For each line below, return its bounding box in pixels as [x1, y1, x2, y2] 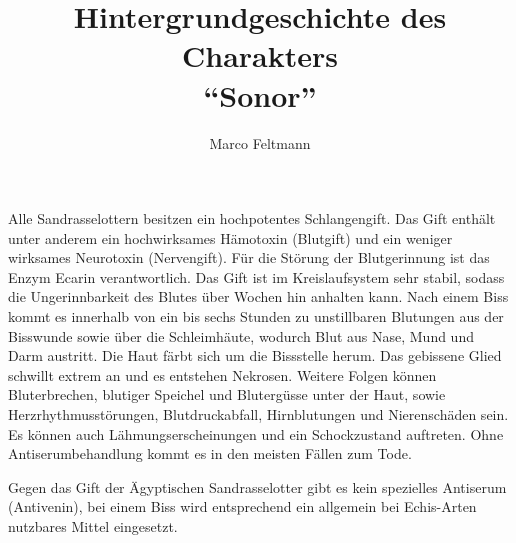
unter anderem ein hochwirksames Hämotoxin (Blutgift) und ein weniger [8, 227, 453, 248]
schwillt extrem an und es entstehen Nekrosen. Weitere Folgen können [8, 364, 437, 385]
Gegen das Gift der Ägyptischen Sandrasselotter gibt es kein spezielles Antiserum [8, 476, 507, 497]
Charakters [182, 35, 338, 76]
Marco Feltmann [209, 132, 311, 153]
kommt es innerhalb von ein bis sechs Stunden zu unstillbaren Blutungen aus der [8, 306, 504, 327]
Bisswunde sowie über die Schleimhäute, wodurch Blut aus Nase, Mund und [8, 325, 474, 346]
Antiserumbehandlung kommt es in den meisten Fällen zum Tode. [8, 443, 412, 464]
